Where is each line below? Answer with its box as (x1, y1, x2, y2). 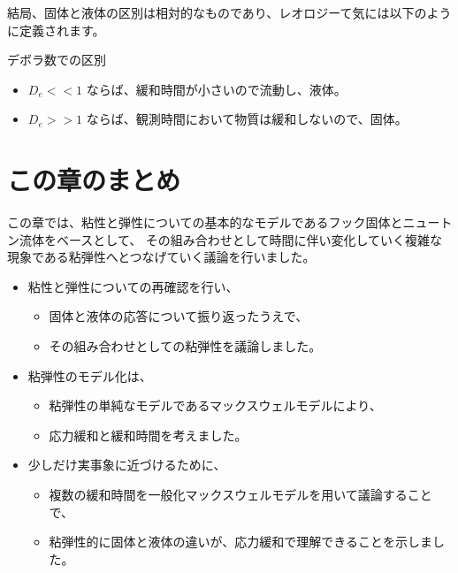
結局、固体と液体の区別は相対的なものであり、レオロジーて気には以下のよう (7, 4, 452, 21)
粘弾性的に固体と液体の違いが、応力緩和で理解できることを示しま (49, 532, 433, 551)
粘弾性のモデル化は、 (27, 366, 152, 385)
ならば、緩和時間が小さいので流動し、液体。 (86, 80, 347, 98)
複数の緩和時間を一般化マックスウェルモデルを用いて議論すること (49, 485, 432, 504)
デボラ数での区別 (7, 50, 106, 69)
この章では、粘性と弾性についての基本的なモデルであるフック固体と (7, 213, 403, 232)
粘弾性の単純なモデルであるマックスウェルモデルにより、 (49, 396, 382, 415)
